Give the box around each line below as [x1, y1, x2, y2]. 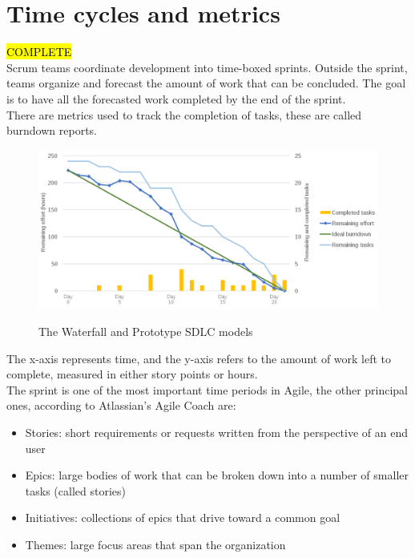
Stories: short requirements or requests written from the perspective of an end [25, 424, 408, 440]
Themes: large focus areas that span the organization [25, 536, 286, 552]
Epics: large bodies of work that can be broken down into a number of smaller [25, 467, 409, 483]
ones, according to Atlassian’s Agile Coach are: [6, 397, 236, 414]
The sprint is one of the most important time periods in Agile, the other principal [6, 381, 409, 398]
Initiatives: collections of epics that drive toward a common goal [25, 509, 340, 526]
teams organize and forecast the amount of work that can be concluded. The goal [6, 75, 406, 91]
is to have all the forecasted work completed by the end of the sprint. [6, 90, 346, 107]
